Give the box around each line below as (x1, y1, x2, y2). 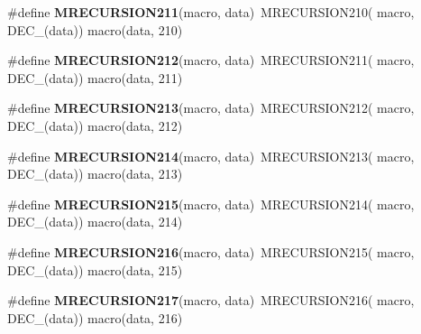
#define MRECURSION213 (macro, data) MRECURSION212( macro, (7, 98, 415, 117)
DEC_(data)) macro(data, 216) (7, 308, 183, 327)
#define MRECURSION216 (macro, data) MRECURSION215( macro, (7, 242, 415, 261)
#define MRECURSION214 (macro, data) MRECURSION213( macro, (7, 146, 415, 165)
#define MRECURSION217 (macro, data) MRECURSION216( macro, (7, 291, 415, 310)
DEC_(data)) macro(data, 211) (7, 68, 183, 87)
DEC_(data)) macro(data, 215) (7, 260, 183, 279)
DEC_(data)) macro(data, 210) (7, 20, 183, 39)
